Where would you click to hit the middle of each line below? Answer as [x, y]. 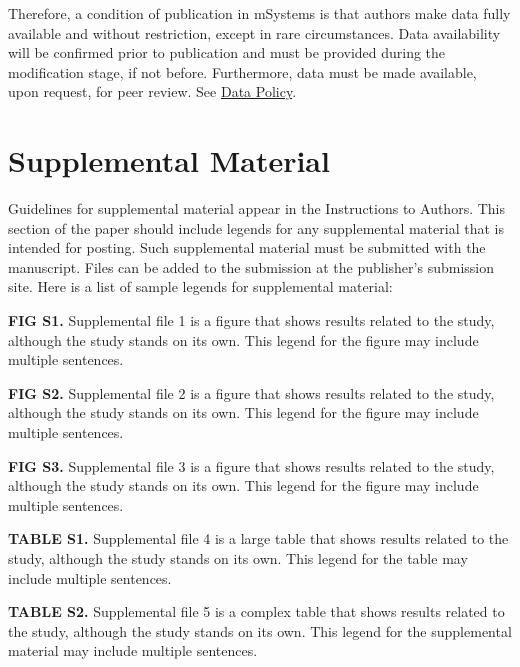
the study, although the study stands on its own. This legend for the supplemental [260, 630]
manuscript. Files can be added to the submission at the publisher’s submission [251, 266]
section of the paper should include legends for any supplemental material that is [256, 227]
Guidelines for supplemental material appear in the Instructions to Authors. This [257, 208]
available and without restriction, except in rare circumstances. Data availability [254, 32]
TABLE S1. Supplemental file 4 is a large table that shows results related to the [258, 538]
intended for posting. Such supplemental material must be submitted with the [247, 247]
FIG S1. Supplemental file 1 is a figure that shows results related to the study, [251, 320]
